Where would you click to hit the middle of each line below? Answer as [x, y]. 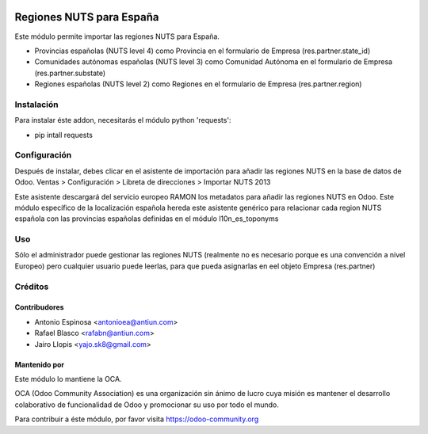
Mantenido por [40, 364]
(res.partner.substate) [70, 73]
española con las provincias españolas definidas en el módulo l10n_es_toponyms [147, 219]
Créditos [32, 287]
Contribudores [39, 307]
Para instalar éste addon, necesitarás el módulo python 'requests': [123, 120]
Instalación [36, 105]
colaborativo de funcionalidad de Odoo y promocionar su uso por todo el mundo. [147, 405]
